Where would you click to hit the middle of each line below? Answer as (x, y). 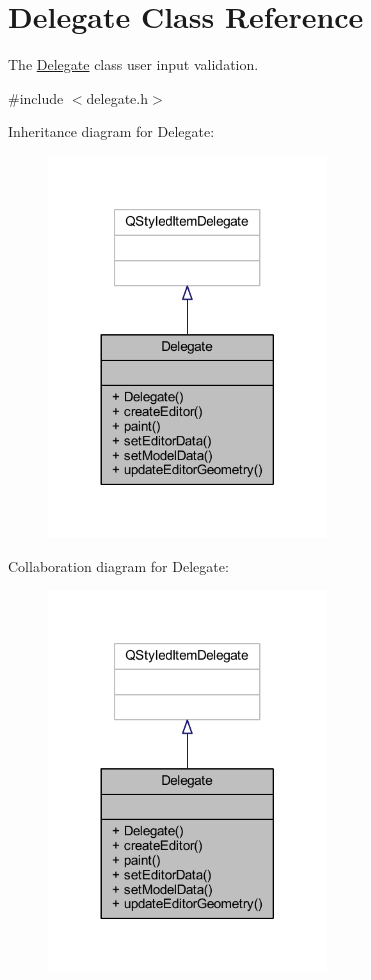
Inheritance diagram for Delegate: (111, 131)
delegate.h (117, 97)
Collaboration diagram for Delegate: (118, 565)
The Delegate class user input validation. (133, 64)
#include (36, 97)
